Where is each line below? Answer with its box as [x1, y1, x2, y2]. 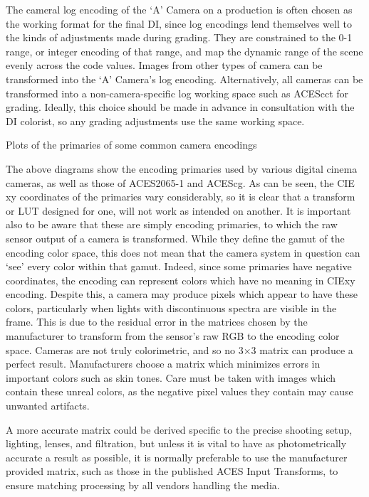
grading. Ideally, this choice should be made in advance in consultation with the [6, 100, 355, 114]
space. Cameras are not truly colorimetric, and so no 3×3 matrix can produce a [6, 342, 353, 357]
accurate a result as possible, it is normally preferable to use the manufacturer [6, 449, 348, 464]
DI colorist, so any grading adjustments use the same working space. [6, 113, 305, 128]
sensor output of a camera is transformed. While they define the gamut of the [6, 230, 345, 245]
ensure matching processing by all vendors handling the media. [6, 478, 280, 492]
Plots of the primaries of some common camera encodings [6, 137, 257, 152]
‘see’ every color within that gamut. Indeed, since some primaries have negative [6, 259, 352, 274]
